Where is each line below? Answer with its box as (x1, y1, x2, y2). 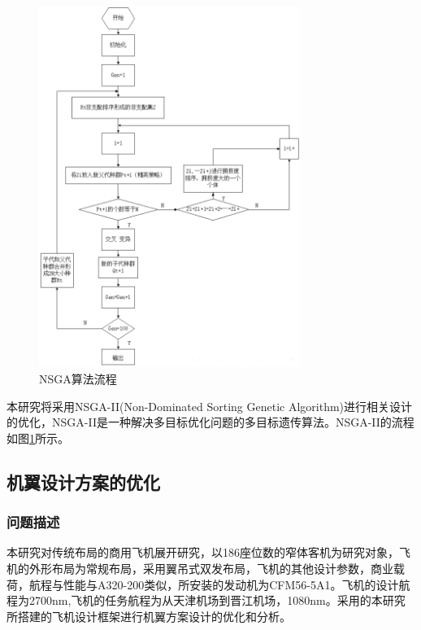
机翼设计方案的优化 (7, 469, 160, 494)
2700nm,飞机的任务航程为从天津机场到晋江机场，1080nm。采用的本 (28, 592, 383, 609)
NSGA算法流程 (39, 370, 117, 387)
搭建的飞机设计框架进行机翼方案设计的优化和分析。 (17, 607, 291, 624)
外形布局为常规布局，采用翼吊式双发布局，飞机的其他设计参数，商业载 (28, 560, 405, 577)
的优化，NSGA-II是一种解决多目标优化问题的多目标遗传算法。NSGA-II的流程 (7, 413, 414, 431)
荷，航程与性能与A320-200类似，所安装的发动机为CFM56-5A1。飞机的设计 (7, 575, 399, 593)
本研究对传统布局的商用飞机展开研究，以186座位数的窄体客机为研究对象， (7, 544, 399, 561)
